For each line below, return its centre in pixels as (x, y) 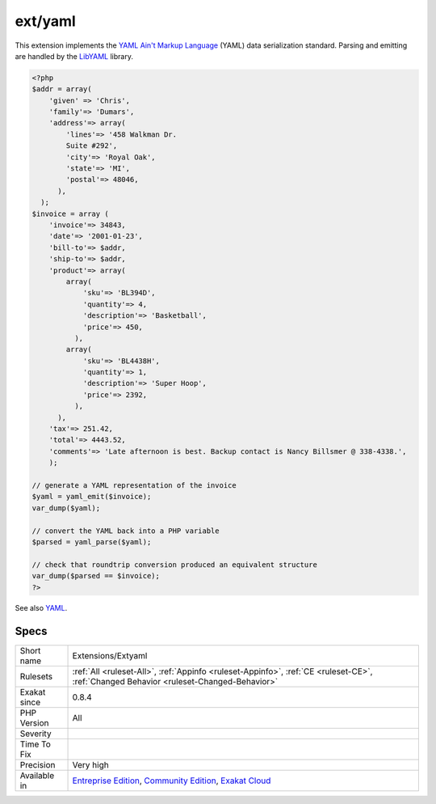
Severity (36, 734)
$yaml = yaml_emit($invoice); (92, 497)
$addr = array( (62, 89)
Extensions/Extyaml (110, 656)
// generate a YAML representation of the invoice (134, 485)
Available (37, 776)
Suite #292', (92, 146)
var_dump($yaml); (66, 508)
